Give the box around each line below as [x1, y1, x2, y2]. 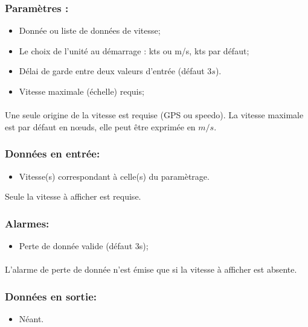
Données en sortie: [5, 288, 97, 303]
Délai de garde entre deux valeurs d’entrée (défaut [19, 65, 205, 77]
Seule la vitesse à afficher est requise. [5, 190, 141, 203]
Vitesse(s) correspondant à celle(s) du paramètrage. [19, 170, 210, 182]
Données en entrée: [5, 146, 100, 161]
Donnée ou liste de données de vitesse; [19, 24, 161, 37]
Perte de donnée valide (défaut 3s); [19, 240, 149, 252]
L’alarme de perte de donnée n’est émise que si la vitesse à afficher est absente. [5, 263, 297, 276]
